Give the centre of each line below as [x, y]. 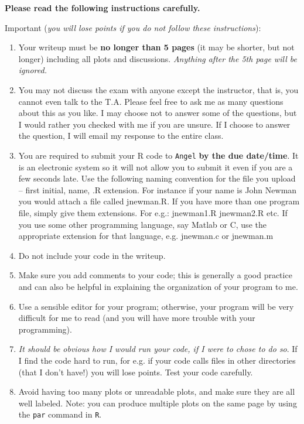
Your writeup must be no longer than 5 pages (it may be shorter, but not [156, 47]
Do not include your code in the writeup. [92, 255]
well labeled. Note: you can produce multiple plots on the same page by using [158, 403]
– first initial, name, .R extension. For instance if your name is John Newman [158, 189]
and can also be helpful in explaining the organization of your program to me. [158, 286]
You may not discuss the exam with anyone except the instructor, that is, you [158, 89]
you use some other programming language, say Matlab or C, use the [142, 224]
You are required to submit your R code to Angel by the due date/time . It [158, 155]
